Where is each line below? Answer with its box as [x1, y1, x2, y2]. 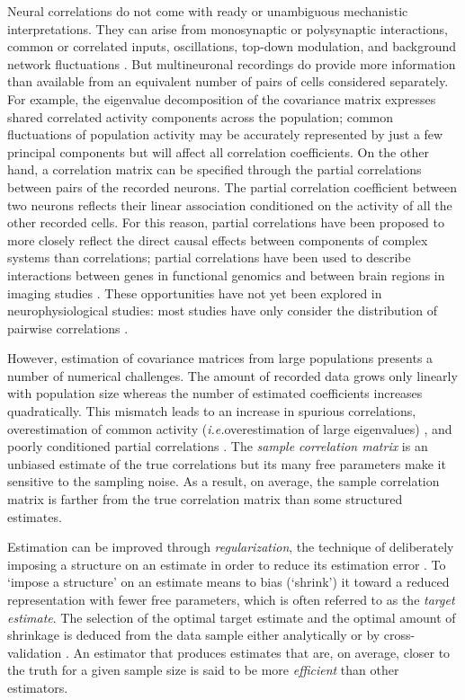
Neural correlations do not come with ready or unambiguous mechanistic [7, 2, 408, 20]
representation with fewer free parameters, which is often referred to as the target [7, 590, 455, 608]
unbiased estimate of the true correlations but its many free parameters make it [7, 454, 446, 473]
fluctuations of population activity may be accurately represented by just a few [7, 125, 443, 144]
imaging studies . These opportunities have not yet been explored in [7, 283, 382, 302]
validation [7, 642, 62, 661]
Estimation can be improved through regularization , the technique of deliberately [7, 537, 454, 556]
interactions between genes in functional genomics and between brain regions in [7, 265, 445, 284]
